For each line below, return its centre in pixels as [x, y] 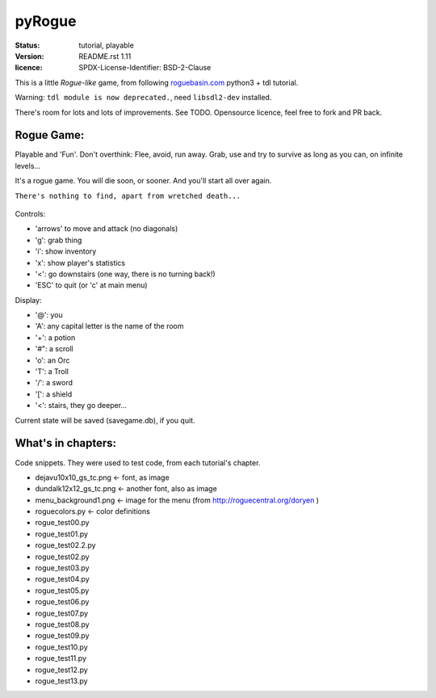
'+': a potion [55, 337]
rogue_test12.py [61, 670]
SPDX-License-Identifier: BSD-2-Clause [145, 68]
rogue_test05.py [62, 591]
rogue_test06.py [62, 602]
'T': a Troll [52, 372]
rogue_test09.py [62, 636]
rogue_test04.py [63, 579]
